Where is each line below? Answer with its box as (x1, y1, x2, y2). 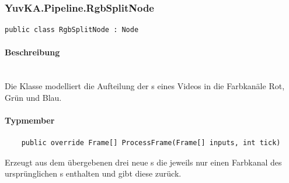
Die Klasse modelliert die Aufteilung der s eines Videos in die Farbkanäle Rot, (5, 80, 285, 92)
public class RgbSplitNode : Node (5, 26, 139, 34)
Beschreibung (5, 46, 60, 58)
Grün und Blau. (5, 91, 62, 103)
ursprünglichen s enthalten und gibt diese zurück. (5, 167, 182, 180)
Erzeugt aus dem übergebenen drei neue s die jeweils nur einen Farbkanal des (5, 156, 282, 168)
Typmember (5, 114, 55, 126)
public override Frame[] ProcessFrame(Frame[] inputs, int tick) (21, 139, 281, 147)
